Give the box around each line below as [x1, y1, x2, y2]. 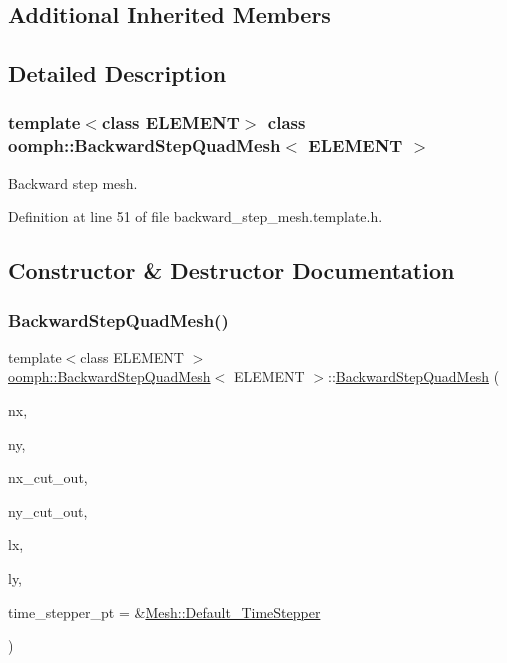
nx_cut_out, [8, 467, 88, 488]
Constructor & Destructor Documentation [8, 255, 455, 286]
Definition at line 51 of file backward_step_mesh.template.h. [8, 206, 383, 227]
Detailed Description [8, 58, 227, 89]
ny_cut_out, [8, 500, 88, 521]
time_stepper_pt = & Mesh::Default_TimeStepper [8, 601, 321, 622]
